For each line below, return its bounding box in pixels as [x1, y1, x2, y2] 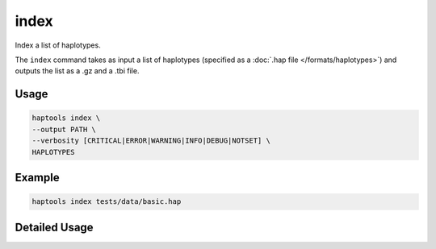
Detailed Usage [15, 220, 94, 234]
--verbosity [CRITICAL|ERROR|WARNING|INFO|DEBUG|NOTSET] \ [31, 136, 270, 145]
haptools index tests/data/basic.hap [31, 197, 182, 206]
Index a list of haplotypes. [15, 40, 101, 50]
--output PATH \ [31, 125, 97, 134]
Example [15, 170, 60, 185]
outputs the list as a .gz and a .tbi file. [15, 66, 140, 76]
